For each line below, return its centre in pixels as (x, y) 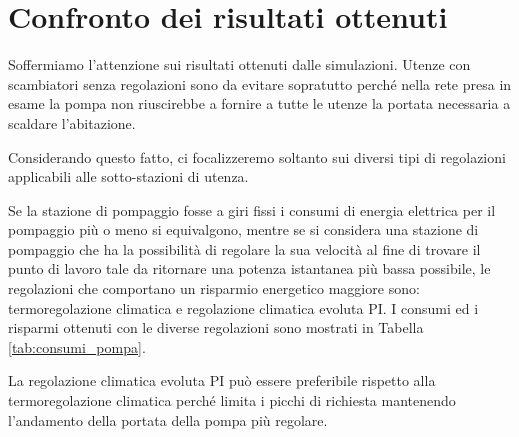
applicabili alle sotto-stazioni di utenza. (128, 176)
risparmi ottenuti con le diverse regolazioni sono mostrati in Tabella (216, 327)
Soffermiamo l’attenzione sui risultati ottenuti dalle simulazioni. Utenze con (239, 64)
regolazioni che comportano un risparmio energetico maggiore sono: (214, 288)
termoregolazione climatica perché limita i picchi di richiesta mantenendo (232, 400)
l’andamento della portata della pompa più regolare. (168, 419)
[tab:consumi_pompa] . (77, 346)
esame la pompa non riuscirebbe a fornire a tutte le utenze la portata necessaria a (259, 103)
